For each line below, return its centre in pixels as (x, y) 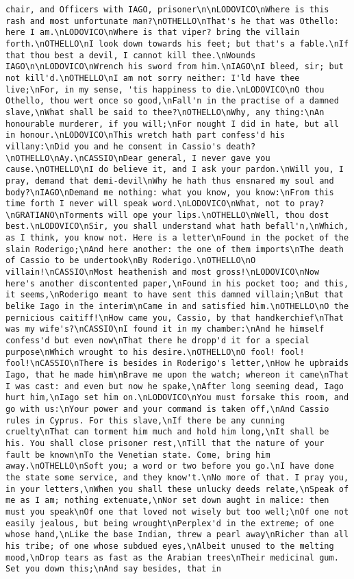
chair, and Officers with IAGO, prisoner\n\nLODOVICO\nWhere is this (167, 10)
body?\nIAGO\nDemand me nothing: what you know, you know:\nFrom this (170, 192)
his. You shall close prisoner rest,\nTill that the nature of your (165, 443)
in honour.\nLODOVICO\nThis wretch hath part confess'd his (146, 135)
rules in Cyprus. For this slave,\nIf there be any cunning (146, 420)
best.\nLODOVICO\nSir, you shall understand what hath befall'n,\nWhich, (177, 226)
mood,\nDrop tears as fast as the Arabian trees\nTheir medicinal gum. (172, 557)
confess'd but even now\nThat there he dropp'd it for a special (157, 341)
